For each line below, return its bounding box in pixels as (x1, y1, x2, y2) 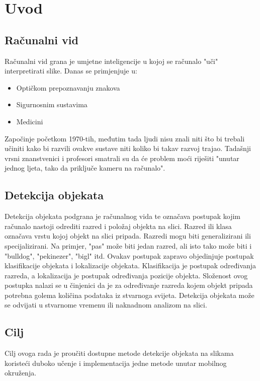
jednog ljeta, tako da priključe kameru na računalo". (5, 163, 165, 173)
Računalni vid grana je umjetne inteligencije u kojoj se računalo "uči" (5, 55, 218, 66)
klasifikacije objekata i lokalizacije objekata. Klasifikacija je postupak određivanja (5, 260, 256, 271)
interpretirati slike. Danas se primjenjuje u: (5, 65, 137, 76)
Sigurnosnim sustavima (16, 99, 88, 110)
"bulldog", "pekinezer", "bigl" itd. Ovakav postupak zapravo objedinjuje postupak (5, 250, 254, 261)
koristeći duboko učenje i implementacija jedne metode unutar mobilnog (5, 357, 227, 368)
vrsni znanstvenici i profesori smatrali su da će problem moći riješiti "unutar (5, 153, 239, 163)
